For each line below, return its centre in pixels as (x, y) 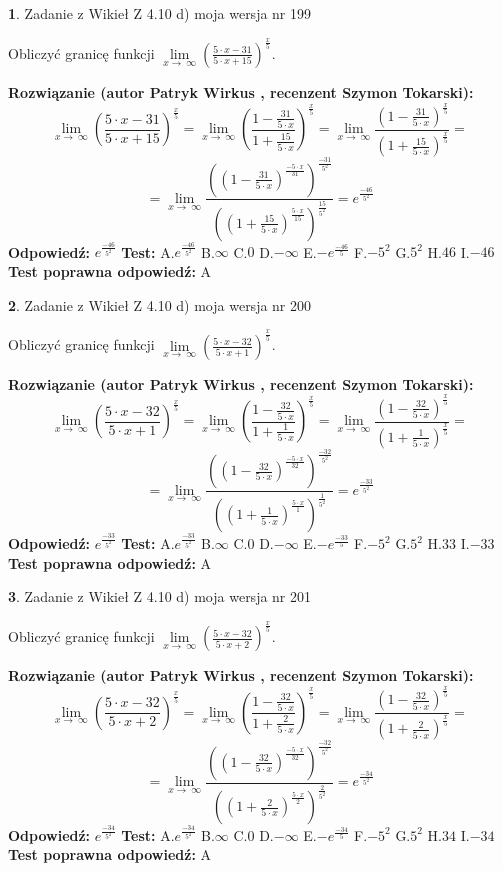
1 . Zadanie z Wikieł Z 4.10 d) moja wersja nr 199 (160, 13)
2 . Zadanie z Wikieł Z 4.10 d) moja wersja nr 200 (160, 304)
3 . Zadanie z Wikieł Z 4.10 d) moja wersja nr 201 (160, 596)
